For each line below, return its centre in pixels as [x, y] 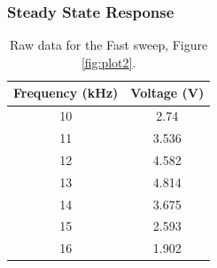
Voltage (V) [167, 93]
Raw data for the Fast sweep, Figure [109, 45]
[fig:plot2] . [108, 62]
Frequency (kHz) [66, 93]
